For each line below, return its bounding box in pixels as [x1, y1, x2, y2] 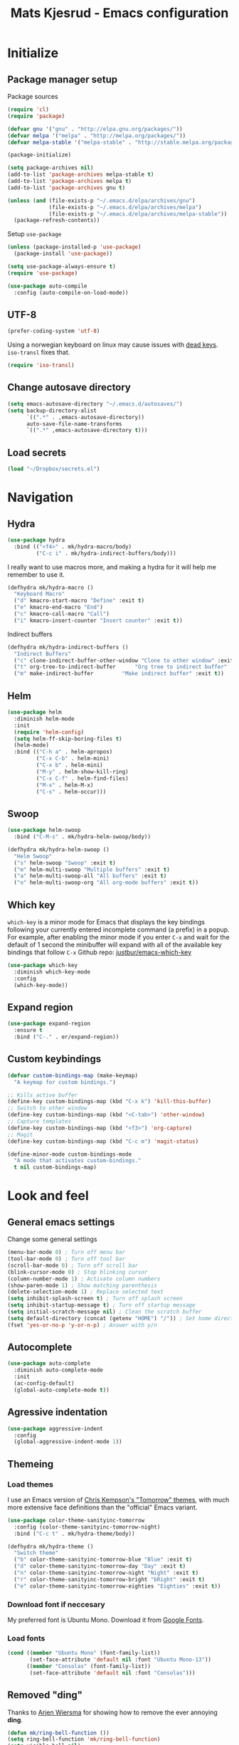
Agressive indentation [7, 1406, 108, 1418]
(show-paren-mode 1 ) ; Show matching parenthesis [7, 1282, 158, 1289]
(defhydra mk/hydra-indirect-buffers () [7, 643, 129, 650]
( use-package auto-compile [7, 283, 87, 290]
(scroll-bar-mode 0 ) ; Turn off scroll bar [7, 1262, 139, 1269]
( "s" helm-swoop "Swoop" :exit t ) [14, 859, 116, 866]
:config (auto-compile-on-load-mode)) [14, 289, 129, 296]
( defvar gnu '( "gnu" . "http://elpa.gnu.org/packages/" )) [7, 125, 183, 132]
